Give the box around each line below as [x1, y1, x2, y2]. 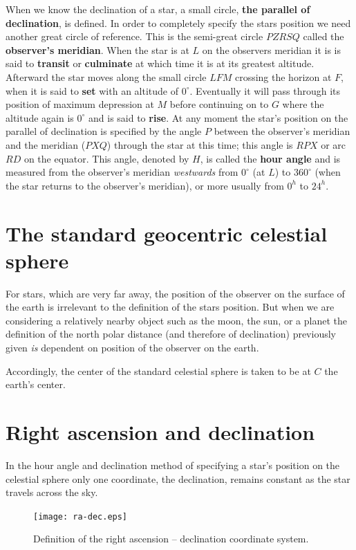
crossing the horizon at [234, 69, 332, 84]
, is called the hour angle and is [200, 151, 341, 165]
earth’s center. [6, 377, 66, 392]
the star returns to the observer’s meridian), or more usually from [6, 178, 284, 192]
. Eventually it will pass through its [189, 83, 340, 98]
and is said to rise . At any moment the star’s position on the [88, 110, 348, 125]
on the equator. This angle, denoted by [24, 151, 189, 165]
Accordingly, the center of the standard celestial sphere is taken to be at [6, 363, 311, 378]
